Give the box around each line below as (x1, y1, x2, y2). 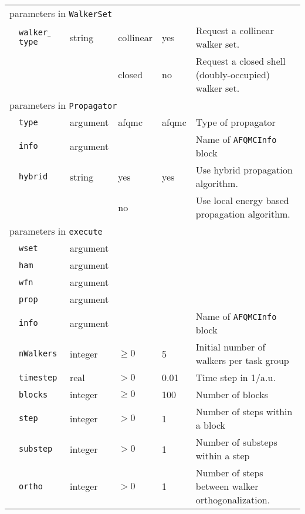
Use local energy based (195, 193, 289, 207)
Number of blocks (195, 388, 269, 401)
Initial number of (195, 340, 266, 353)
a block (195, 418, 226, 432)
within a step (195, 449, 250, 462)
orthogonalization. (195, 493, 270, 506)
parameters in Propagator (9, 98, 117, 112)
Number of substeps (195, 435, 277, 449)
